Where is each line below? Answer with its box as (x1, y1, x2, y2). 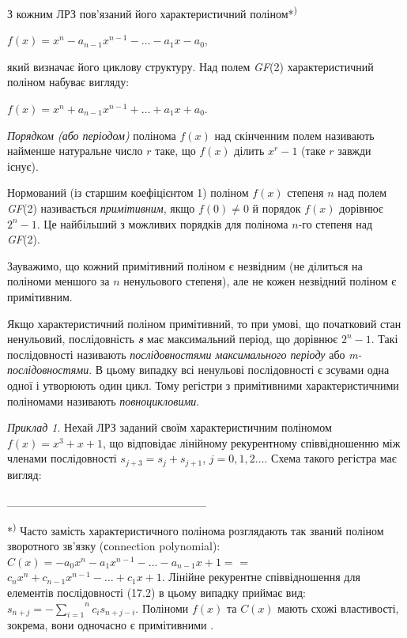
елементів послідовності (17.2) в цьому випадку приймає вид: (7, 583, 306, 600)
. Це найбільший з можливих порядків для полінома (36, 215, 288, 232)
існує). (7, 157, 39, 174)
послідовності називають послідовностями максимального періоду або (7, 345, 345, 362)
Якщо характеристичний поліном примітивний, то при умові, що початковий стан (7, 315, 401, 331)
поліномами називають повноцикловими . (7, 392, 200, 409)
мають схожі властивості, (277, 599, 399, 616)
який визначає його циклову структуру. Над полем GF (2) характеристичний (7, 58, 374, 74)
